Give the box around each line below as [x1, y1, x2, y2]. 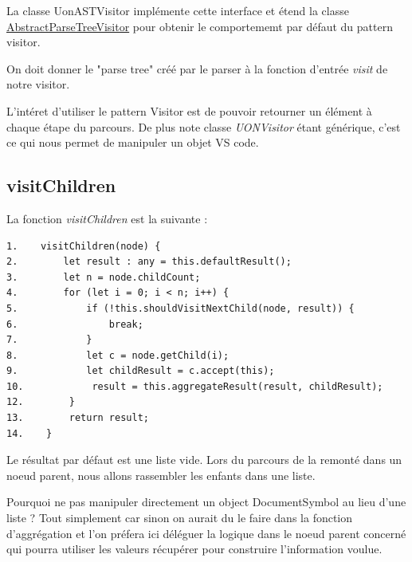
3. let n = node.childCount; [6, 271, 201, 283]
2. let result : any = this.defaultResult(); [6, 256, 292, 268]
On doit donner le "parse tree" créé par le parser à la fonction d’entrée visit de [6, 60, 388, 77]
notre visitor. [6, 76, 70, 92]
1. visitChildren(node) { [6, 240, 161, 252]
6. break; [6, 318, 143, 330]
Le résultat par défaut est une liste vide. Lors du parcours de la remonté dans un [6, 451, 402, 468]
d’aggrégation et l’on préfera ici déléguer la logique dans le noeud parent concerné [6, 525, 406, 541]
